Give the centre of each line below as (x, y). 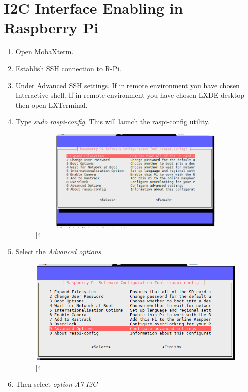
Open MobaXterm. (45, 52)
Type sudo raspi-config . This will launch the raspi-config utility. (113, 121)
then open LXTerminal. (52, 104)
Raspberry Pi (51, 28)
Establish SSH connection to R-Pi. (68, 68)
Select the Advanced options (58, 252)
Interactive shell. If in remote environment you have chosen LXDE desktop (130, 95)
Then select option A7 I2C (56, 384)
